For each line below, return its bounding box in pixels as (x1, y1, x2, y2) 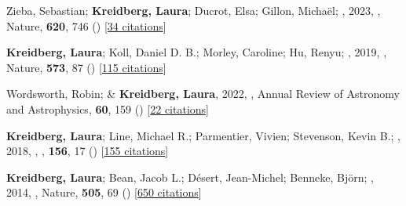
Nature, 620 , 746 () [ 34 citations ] (6, 17, 166, 34)
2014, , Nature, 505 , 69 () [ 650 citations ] (6, 184, 202, 201)
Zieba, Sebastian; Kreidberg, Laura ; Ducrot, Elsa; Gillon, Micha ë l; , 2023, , (6, 2, 381, 18)
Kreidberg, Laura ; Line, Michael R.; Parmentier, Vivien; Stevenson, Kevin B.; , (6, 127, 401, 143)
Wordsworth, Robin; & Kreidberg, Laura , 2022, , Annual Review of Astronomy (6, 85, 400, 102)
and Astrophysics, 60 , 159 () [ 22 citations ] (6, 100, 209, 117)
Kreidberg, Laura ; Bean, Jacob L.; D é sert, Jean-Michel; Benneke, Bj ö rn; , (6, 168, 374, 185)
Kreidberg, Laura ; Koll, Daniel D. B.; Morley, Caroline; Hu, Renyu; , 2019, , (6, 44, 387, 60)
